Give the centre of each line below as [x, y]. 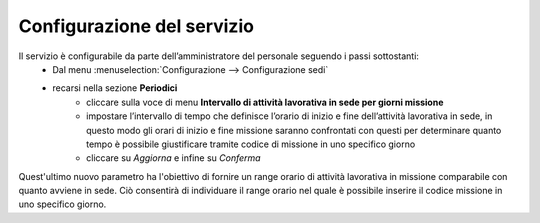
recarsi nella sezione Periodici [115, 88]
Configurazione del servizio [136, 26]
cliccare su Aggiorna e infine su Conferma [173, 158]
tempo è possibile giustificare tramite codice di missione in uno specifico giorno [251, 144]
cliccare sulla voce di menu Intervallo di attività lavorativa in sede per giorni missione [265, 102]
